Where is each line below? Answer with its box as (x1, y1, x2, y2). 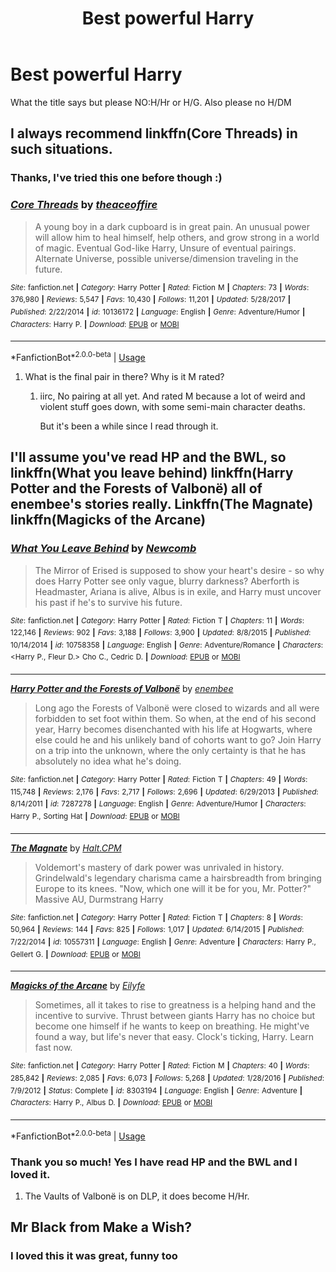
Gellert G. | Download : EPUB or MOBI (10, 949, 141, 959)
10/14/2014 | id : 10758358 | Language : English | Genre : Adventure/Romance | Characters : (10, 640, 324, 650)
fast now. (34, 1042, 73, 1054)
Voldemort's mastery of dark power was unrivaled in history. (34, 861, 285, 873)
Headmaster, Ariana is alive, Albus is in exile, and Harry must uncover (34, 585, 322, 597)
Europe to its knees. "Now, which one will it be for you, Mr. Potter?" (34, 882, 312, 894)
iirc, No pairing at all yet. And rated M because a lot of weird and (39, 390, 306, 402)
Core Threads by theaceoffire (10, 198, 158, 212)
